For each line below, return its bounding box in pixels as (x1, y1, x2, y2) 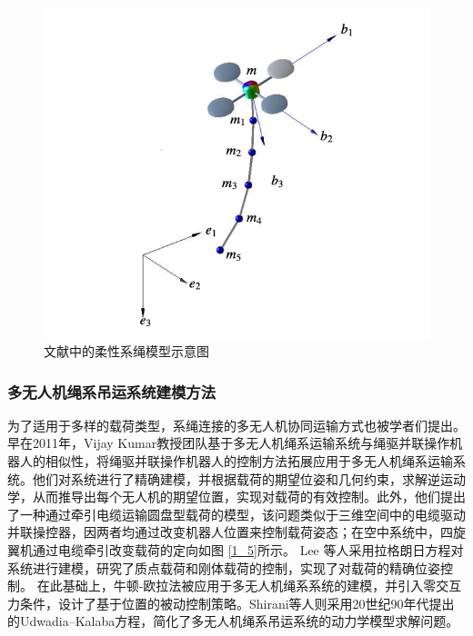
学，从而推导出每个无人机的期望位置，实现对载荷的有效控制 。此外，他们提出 (7, 487, 466, 506)
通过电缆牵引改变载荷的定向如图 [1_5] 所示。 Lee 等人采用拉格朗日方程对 (32, 541, 464, 560)
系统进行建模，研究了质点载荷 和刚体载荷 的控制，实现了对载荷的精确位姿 (7, 558, 440, 577)
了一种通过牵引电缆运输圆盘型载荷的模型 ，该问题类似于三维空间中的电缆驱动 (7, 504, 466, 523)
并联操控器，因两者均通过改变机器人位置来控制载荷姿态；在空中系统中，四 (7, 522, 453, 542)
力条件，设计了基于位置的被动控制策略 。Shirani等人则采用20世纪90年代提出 (7, 593, 455, 612)
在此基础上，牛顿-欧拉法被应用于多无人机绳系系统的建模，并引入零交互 (36, 576, 462, 595)
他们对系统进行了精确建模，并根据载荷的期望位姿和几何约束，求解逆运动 (32, 469, 466, 488)
